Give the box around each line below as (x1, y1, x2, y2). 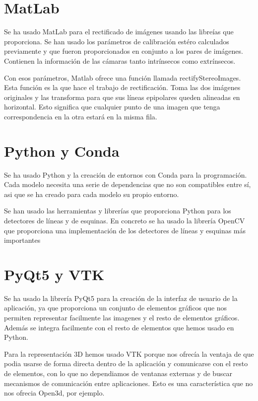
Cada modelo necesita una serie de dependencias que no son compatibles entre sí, (4, 179, 251, 190)
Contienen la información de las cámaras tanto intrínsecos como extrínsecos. (4, 55, 236, 66)
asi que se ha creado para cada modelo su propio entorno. (4, 189, 179, 199)
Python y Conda (4, 140, 120, 161)
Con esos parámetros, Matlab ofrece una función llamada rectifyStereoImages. (4, 72, 241, 83)
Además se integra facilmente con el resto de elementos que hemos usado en (4, 322, 234, 332)
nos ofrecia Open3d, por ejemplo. (4, 388, 105, 398)
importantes (4, 235, 41, 245)
